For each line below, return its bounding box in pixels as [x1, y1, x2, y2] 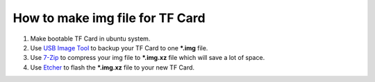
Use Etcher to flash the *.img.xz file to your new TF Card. [30, 63, 194, 72]
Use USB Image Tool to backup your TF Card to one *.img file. [30, 43, 208, 52]
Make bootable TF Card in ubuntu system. [30, 34, 151, 43]
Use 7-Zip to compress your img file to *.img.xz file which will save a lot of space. [30, 54, 265, 62]
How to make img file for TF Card [12, 10, 206, 25]
